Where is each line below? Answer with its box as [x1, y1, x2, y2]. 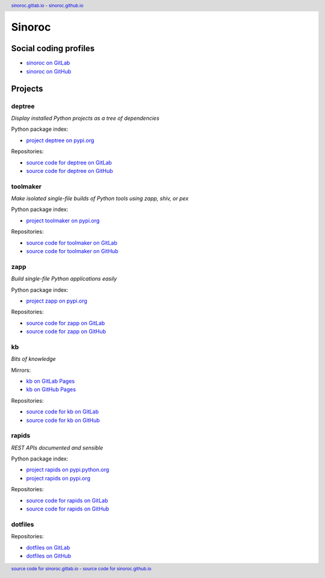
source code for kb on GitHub [26, 416, 101, 424]
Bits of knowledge [11, 356, 57, 363]
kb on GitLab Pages [26, 377, 75, 385]
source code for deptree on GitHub [26, 167, 114, 174]
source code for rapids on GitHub [26, 505, 110, 512]
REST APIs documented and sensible [11, 444, 104, 451]
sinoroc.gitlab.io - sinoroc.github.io [11, 2, 84, 8]
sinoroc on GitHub [26, 68, 72, 75]
